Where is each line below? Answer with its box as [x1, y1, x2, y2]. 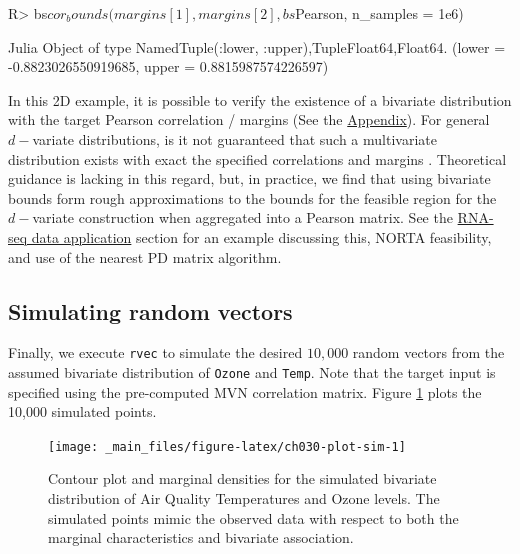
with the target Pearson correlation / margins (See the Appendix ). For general [8, 109, 490, 130]
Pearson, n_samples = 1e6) [295, 3, 464, 23]
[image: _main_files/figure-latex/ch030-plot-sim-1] [48, 439, 406, 454]
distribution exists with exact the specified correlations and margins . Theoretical [8, 148, 507, 169]
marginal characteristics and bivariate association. [48, 527, 354, 548]
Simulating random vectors [8, 295, 293, 326]
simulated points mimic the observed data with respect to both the [48, 507, 459, 528]
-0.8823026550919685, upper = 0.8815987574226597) [8, 56, 329, 77]
